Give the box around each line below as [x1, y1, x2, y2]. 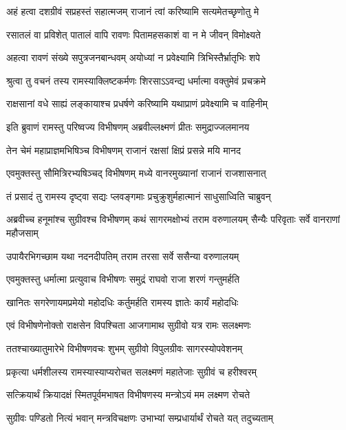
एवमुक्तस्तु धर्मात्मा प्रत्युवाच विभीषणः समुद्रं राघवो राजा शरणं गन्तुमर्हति [6, 272, 240, 286]
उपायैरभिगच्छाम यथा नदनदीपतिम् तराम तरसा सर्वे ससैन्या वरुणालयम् [6, 248, 239, 263]
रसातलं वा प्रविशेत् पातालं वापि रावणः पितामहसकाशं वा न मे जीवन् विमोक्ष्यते [6, 27, 261, 41]
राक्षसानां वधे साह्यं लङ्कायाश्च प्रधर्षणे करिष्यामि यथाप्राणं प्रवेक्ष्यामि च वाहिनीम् [6, 96, 268, 111]
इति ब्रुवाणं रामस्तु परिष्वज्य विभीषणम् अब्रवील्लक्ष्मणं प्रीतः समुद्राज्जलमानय [6, 119, 250, 133]
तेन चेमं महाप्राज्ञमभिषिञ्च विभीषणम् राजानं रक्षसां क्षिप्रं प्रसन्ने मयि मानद [6, 142, 241, 157]
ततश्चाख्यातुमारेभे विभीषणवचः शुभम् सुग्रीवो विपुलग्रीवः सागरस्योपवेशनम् [6, 341, 243, 355]
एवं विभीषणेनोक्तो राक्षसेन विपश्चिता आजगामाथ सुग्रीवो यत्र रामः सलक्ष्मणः [6, 318, 251, 332]
